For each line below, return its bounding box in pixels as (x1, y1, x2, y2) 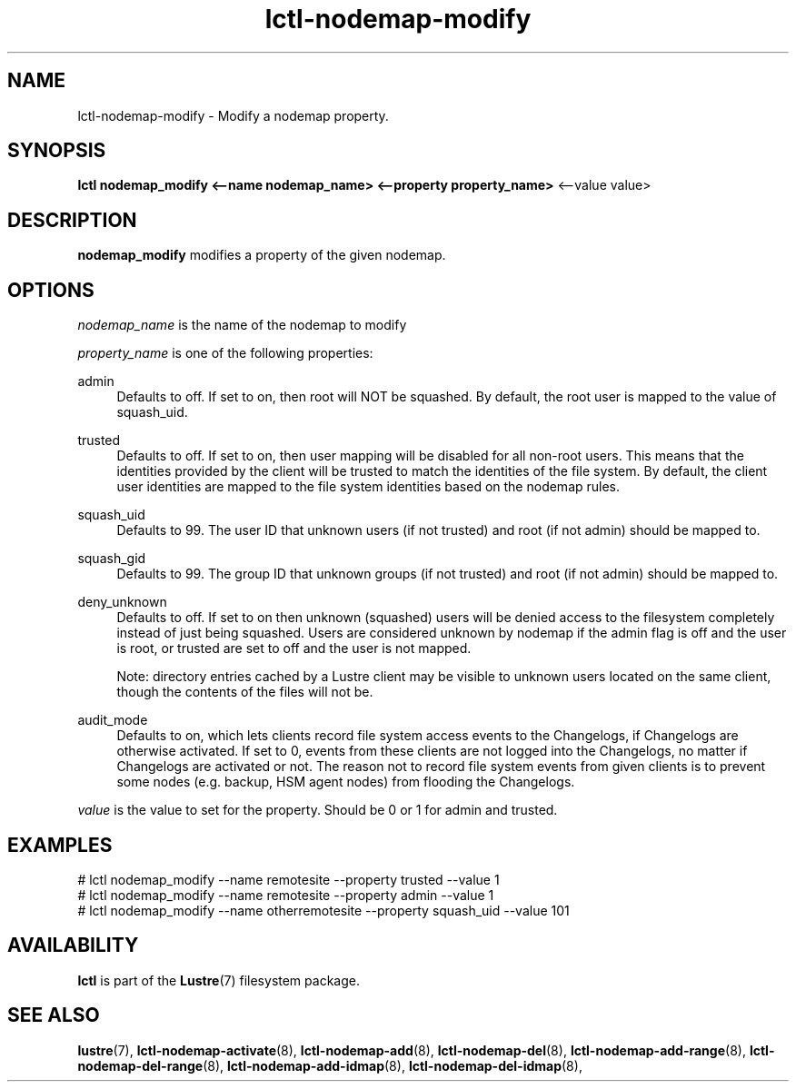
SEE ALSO (7, 1004, 100, 1027)
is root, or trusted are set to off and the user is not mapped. (116, 640, 472, 657)
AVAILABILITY (7, 934, 139, 957)
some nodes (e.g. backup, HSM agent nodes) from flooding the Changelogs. (116, 774, 575, 790)
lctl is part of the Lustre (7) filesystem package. (77, 972, 360, 988)
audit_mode (77, 712, 148, 728)
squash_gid (77, 550, 146, 567)
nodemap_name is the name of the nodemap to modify (77, 317, 407, 333)
